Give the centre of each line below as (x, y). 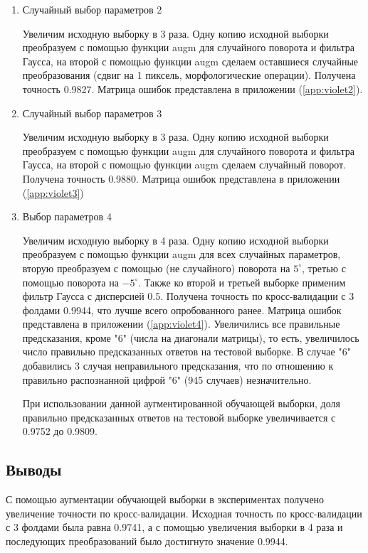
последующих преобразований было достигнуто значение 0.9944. (147, 541)
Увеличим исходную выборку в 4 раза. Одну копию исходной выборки (175, 240)
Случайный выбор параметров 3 (92, 113)
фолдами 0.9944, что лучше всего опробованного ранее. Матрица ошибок (182, 310)
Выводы (34, 469)
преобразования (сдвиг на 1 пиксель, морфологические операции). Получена (189, 75)
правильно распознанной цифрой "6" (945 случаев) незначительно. (167, 379)
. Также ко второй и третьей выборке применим (242, 282)
